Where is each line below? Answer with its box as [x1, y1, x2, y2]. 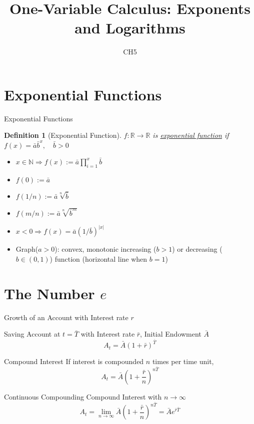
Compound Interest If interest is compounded [4, 356, 144, 367]
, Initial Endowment [140, 329, 201, 339]
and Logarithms [74, 17, 185, 38]
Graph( [15, 244, 38, 254]
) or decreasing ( [172, 244, 222, 254]
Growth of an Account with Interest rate [4, 312, 128, 322]
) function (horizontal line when [49, 254, 147, 264]
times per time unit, [152, 356, 214, 367]
